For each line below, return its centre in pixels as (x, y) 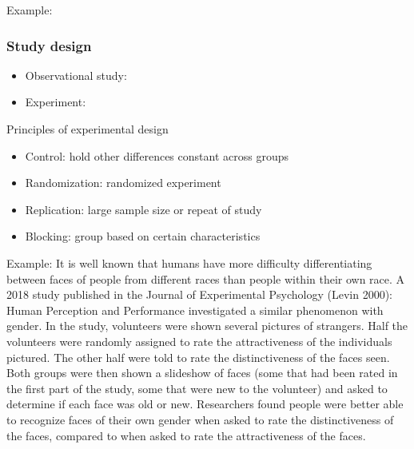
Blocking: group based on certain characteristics (143, 236)
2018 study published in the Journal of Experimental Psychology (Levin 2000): (199, 294)
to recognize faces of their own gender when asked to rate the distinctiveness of (200, 419)
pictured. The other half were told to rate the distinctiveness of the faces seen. (198, 357)
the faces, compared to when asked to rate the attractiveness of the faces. (186, 435)
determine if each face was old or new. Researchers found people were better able (205, 404)
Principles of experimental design (88, 129)
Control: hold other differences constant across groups (157, 155)
